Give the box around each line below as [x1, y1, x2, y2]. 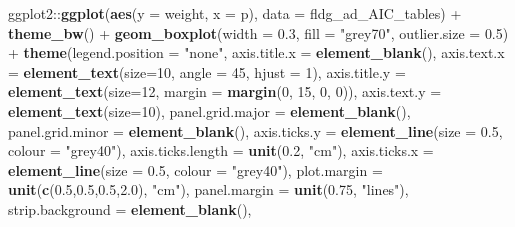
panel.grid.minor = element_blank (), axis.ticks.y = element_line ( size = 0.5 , [8, 120, 503, 141]
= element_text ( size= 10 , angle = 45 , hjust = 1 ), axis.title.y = [8, 61, 406, 82]
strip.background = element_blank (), [8, 198, 252, 219]
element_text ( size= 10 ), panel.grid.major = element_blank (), [8, 100, 411, 121]
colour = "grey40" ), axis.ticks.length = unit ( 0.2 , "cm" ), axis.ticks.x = [8, 140, 434, 161]
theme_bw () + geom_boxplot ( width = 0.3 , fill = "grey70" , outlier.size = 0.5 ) [8, 22, 509, 43]
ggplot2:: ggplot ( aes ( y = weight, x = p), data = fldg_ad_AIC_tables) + [8, 3, 462, 23]
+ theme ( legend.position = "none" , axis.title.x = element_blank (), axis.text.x [8, 42, 505, 63]
